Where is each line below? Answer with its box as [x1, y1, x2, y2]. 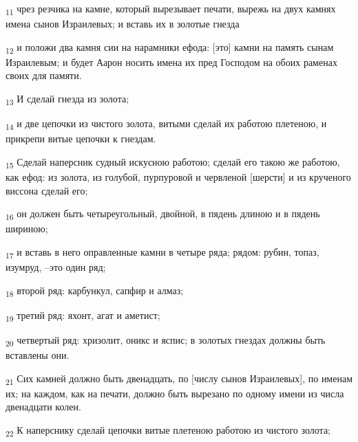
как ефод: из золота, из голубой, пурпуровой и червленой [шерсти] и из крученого [6, 170, 351, 184]
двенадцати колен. [6, 399, 81, 414]
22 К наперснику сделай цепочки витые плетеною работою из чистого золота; [6, 422, 330, 439]
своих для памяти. [6, 68, 82, 82]
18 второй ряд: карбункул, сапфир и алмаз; [6, 283, 184, 299]
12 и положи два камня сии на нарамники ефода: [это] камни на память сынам [6, 39, 334, 56]
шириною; [6, 221, 48, 236]
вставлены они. [6, 348, 70, 362]
